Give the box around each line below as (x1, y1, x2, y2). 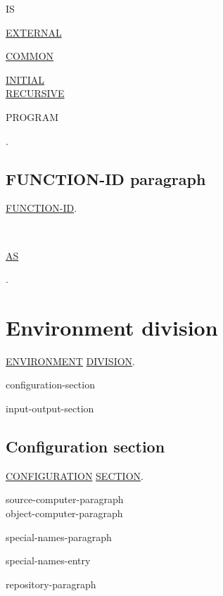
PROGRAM (6, 109, 58, 124)
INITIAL (6, 72, 45, 87)
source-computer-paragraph (6, 492, 124, 507)
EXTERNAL (6, 25, 62, 39)
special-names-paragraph (6, 529, 112, 544)
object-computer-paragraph (6, 506, 123, 521)
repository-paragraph (6, 576, 96, 591)
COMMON (6, 49, 54, 63)
